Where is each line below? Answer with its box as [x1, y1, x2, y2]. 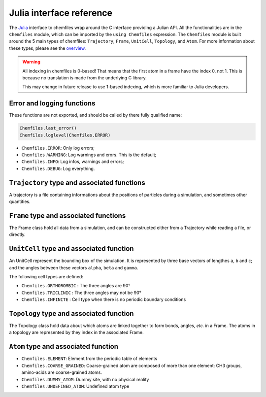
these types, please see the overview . [9, 45, 86, 51]
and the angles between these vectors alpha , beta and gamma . [9, 265, 138, 270]
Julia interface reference [9, 7, 113, 18]
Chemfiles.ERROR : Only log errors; [21, 145, 95, 151]
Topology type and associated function [9, 309, 134, 318]
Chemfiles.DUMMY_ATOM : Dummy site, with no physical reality [21, 376, 149, 382]
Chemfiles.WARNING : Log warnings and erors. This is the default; [21, 152, 157, 158]
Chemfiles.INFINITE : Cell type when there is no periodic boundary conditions [21, 297, 186, 302]
